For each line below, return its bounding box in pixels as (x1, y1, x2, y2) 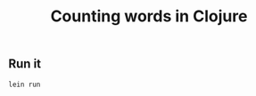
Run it (8, 56, 42, 72)
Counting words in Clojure (50, 6, 248, 27)
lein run (8, 80, 41, 89)
